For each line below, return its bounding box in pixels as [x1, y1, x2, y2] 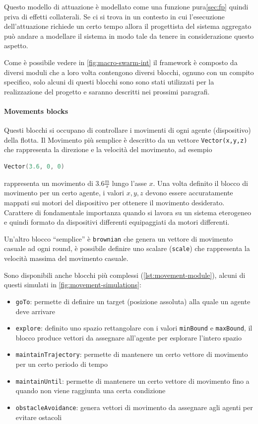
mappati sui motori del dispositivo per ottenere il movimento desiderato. [4, 197, 225, 207]
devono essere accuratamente [145, 187, 233, 198]
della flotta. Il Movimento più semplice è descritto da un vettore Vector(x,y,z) [4, 134, 248, 145]
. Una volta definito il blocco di [153, 177, 248, 188]
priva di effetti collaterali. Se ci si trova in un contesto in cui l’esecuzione [4, 11, 225, 21]
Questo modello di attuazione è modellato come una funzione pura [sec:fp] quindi [4, 1, 249, 11]
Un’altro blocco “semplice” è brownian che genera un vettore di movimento [4, 233, 233, 244]
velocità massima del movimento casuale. [4, 253, 129, 263]
